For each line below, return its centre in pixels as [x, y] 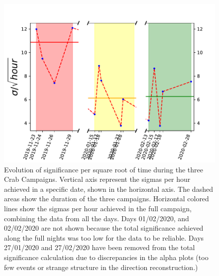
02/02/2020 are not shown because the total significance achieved [104, 228]
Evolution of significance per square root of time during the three [104, 169]
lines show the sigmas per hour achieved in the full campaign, [98, 208]
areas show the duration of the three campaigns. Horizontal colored [107, 199]
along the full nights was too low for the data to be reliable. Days [104, 237]
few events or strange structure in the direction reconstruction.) [101, 267]
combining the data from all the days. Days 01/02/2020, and [97, 218]
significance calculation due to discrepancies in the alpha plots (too [106, 257]
